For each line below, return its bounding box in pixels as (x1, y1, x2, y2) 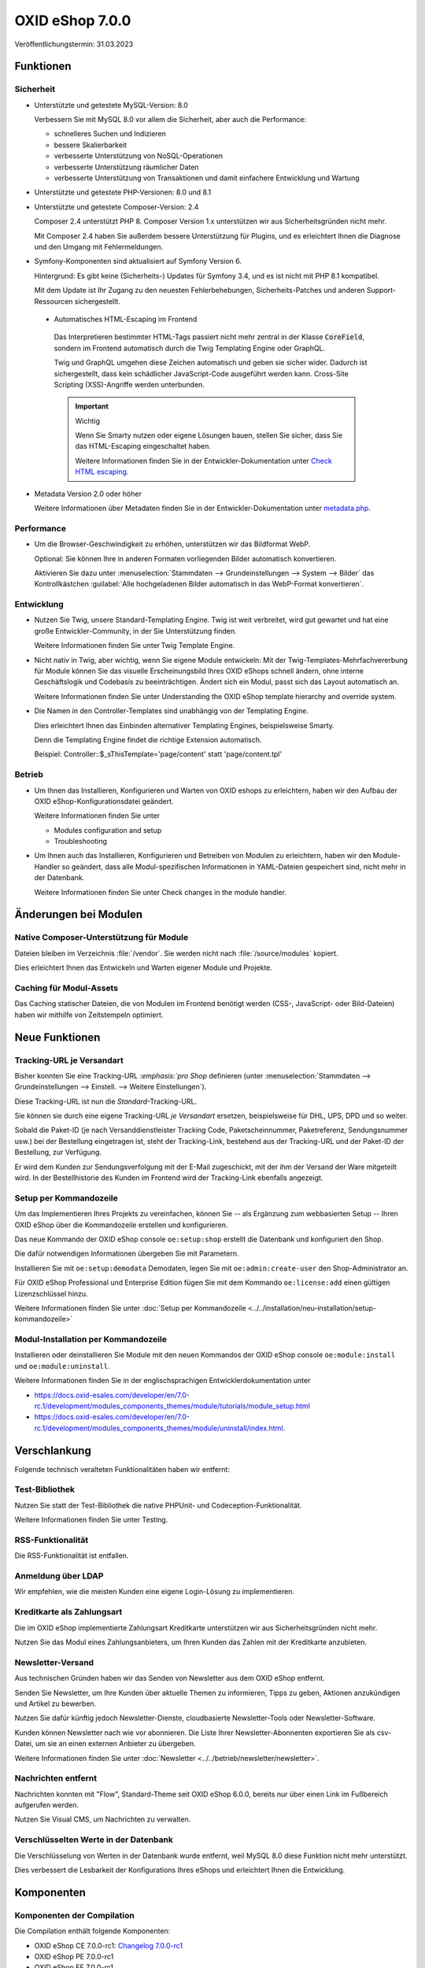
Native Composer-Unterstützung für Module (14, 932, 189, 943)
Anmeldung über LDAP (14, 1570, 104, 1581)
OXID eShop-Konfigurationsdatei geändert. (34, 796, 174, 806)
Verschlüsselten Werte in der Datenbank (14, 1834, 173, 1845)
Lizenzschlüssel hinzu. (14, 1289, 88, 1298)
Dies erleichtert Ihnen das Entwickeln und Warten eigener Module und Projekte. (14, 963, 273, 972)
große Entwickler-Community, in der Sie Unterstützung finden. (34, 626, 237, 635)
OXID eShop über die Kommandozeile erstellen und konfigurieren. (14, 1220, 228, 1230)
